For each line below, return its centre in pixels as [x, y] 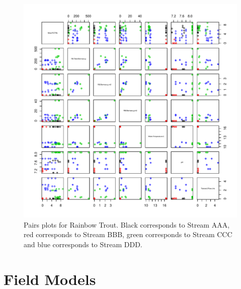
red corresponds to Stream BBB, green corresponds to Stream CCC [128, 234]
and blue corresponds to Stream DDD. [83, 244]
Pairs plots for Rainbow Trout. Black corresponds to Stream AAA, [127, 224]
